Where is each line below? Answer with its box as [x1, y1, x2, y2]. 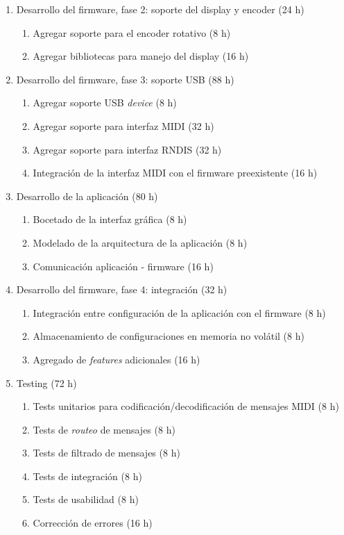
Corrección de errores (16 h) [33, 516, 153, 530]
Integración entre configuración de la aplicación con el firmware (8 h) [33, 305, 326, 320]
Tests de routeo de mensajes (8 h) [33, 422, 175, 436]
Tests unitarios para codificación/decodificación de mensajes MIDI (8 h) [33, 399, 339, 413]
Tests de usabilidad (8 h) [33, 492, 139, 507]
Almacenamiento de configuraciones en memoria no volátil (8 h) [33, 329, 304, 343]
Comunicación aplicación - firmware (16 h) [33, 258, 214, 273]
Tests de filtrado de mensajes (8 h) [33, 445, 180, 460]
